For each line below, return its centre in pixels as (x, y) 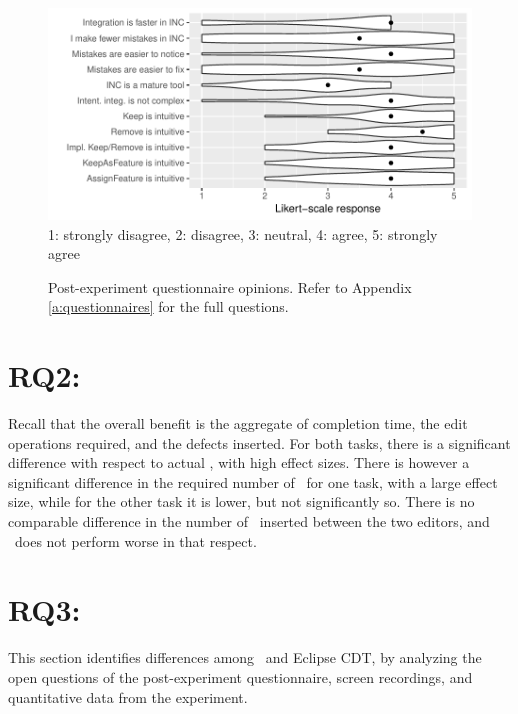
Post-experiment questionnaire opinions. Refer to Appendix (230, 286)
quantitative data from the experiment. (128, 696)
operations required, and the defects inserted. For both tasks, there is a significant (259, 442)
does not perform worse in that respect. (135, 540)
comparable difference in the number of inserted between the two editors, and (249, 521)
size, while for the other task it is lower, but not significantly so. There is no (241, 501)
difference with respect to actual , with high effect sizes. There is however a (239, 462)
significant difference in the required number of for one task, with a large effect (253, 481)
